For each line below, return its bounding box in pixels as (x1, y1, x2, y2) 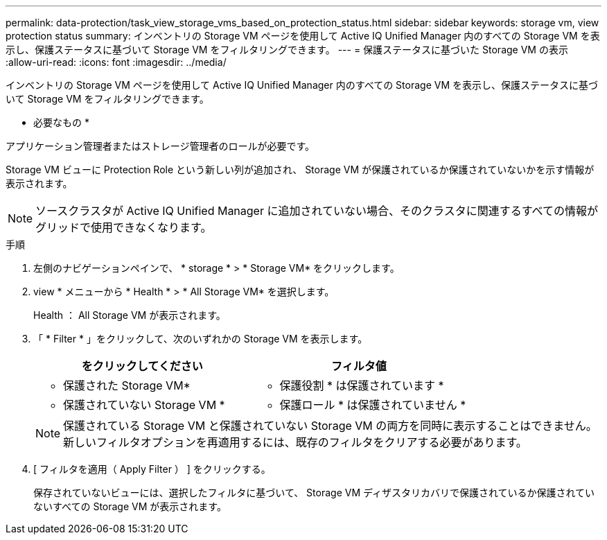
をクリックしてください (81, 359, 203, 373)
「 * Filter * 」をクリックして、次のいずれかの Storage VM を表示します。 (33, 333, 368, 345)
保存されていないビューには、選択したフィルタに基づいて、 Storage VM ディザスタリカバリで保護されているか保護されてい (33, 487, 595, 498)
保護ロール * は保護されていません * (279, 398, 466, 412)
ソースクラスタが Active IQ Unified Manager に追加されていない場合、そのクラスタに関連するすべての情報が (35, 204, 598, 218)
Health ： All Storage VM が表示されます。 (33, 309, 226, 321)
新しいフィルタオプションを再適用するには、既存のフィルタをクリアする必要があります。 (63, 435, 527, 449)
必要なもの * (33, 116, 89, 128)
